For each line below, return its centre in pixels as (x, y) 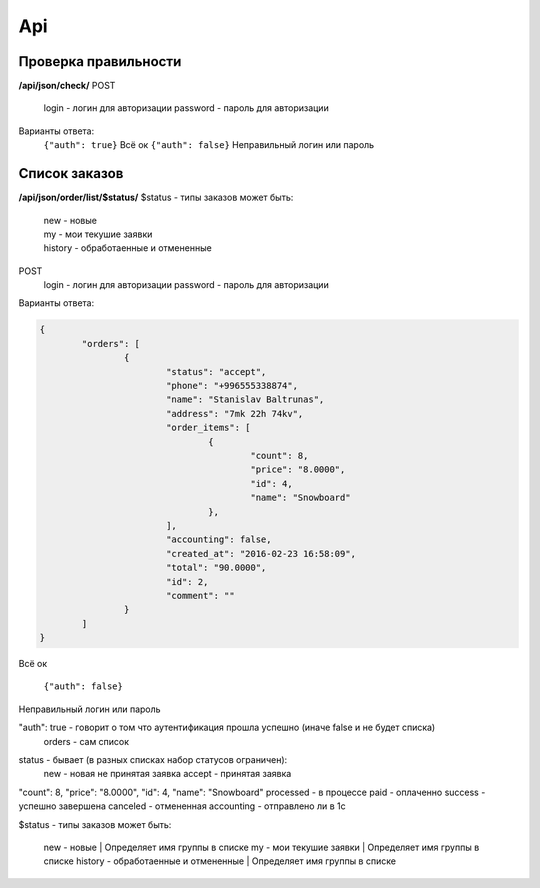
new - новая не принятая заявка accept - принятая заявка (167, 774)
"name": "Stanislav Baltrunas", (245, 399)
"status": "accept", (216, 371)
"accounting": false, (218, 539)
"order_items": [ (208, 428)
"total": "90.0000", (216, 568)
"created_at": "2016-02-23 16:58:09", (261, 553)
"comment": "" (200, 595)
